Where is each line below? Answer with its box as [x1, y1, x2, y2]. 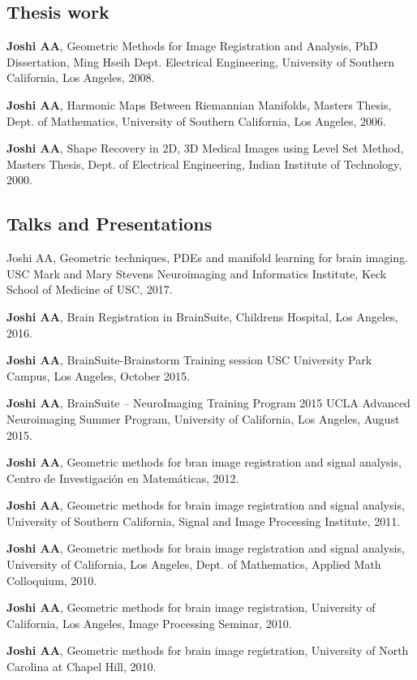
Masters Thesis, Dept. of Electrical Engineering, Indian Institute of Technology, [6, 155, 402, 172]
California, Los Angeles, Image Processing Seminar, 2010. [6, 614, 292, 631]
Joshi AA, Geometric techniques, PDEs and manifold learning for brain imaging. [6, 249, 408, 266]
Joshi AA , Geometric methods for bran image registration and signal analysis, [6, 454, 402, 471]
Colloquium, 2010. [6, 571, 97, 588]
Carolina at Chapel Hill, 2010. [6, 658, 157, 675]
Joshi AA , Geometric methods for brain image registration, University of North [6, 642, 409, 659]
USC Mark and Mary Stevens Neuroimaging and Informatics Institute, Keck [6, 265, 387, 282]
